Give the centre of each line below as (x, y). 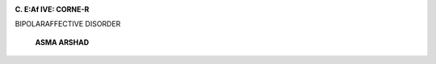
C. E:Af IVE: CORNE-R (52, 9)
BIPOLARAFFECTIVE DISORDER (68, 24)
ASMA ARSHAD (62, 42)
